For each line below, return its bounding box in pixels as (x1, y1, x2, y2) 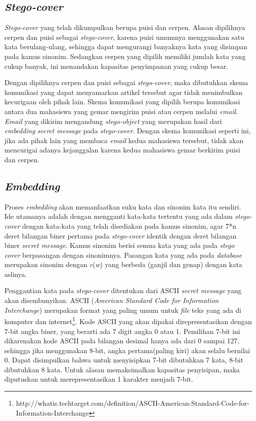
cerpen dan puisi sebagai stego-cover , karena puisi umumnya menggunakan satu (4, 31, 244, 42)
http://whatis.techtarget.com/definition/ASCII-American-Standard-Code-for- (16, 398, 250, 408)
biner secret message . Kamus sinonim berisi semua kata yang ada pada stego (4, 240, 234, 250)
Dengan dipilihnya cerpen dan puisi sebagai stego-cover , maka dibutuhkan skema (4, 77, 248, 88)
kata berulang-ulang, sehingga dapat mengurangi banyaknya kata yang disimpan (4, 41, 248, 52)
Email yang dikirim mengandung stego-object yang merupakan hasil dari (4, 116, 222, 126)
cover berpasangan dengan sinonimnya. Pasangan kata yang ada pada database (4, 249, 242, 260)
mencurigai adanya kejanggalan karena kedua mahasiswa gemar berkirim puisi (4, 145, 240, 155)
